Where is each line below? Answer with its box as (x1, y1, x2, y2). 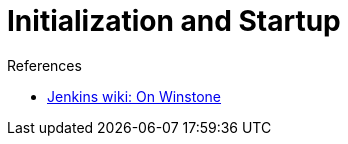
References (7, 56, 82, 74)
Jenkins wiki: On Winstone (47, 87, 222, 105)
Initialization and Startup (7, 4, 341, 38)
